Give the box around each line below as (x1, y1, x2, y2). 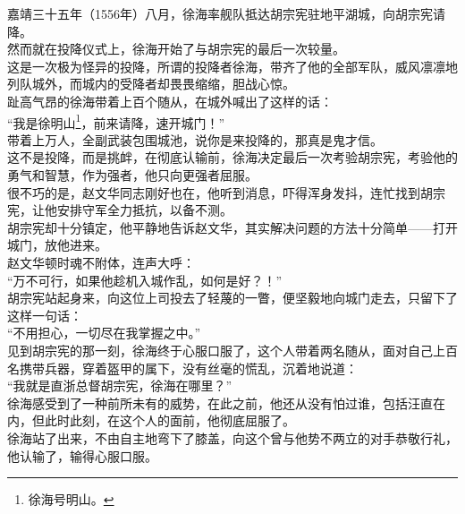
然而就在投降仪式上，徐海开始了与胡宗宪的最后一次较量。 (7, 39, 345, 58)
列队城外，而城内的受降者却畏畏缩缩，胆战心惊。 (7, 74, 295, 93)
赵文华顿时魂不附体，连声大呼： (7, 253, 195, 271)
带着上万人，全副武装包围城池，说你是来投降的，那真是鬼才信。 (7, 130, 383, 149)
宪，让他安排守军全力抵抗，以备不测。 (7, 201, 232, 219)
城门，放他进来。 (7, 236, 107, 254)
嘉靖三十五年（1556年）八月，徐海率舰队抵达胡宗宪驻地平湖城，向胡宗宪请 (7, 4, 445, 22)
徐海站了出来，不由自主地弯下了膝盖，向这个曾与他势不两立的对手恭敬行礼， (7, 428, 458, 447)
